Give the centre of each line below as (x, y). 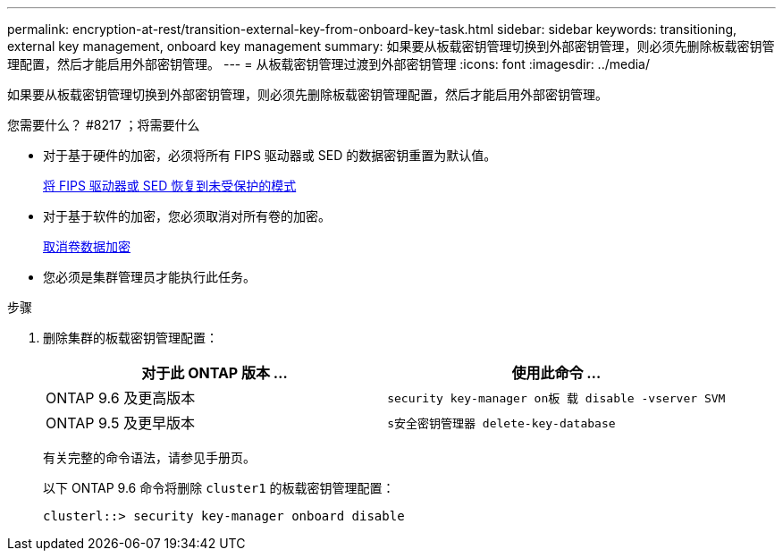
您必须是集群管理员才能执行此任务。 (149, 277)
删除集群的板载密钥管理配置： (130, 338)
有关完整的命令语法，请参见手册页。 (149, 457)
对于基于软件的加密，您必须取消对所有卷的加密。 (187, 216)
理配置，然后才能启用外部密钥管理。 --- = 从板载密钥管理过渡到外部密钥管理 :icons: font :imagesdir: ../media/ (329, 64)
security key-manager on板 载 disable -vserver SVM (556, 398)
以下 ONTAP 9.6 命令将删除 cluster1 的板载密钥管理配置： (219, 488)
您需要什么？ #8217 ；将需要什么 (104, 125)
